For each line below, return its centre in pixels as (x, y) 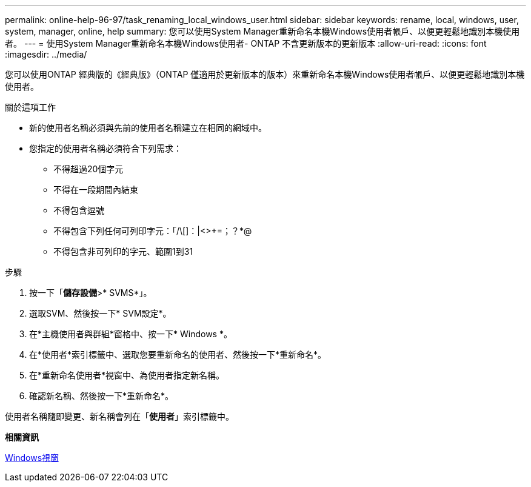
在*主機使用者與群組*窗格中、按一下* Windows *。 (131, 334)
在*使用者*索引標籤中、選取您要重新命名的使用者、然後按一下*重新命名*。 (178, 354)
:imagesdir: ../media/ (46, 54)
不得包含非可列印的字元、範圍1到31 (123, 251)
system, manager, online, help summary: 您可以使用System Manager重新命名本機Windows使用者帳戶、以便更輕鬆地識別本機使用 (262, 31)
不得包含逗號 (79, 210)
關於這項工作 (30, 107)
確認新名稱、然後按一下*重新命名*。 (102, 396)
